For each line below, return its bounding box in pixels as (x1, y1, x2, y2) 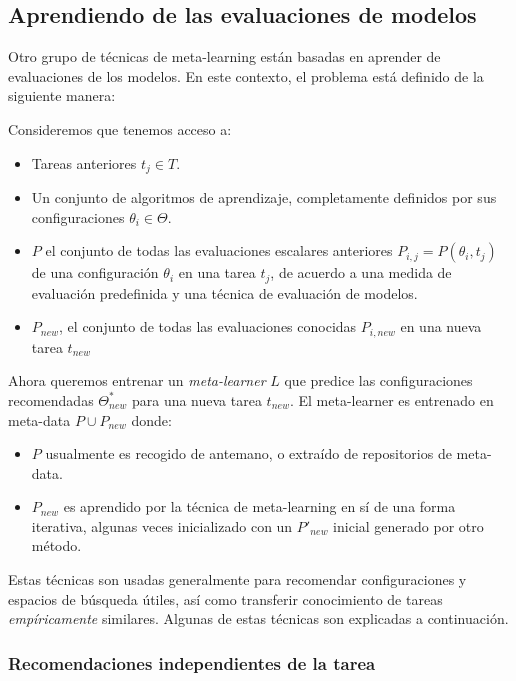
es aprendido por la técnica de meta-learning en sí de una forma (63, 496, 456, 517)
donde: (131, 409, 172, 430)
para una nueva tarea (131, 389, 262, 410)
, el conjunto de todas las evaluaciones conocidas (59, 316, 357, 337)
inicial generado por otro (333, 515, 484, 536)
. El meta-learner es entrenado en (289, 389, 494, 410)
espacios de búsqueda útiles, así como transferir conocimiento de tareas (8, 588, 443, 609)
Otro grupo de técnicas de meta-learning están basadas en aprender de (8, 46, 441, 67)
